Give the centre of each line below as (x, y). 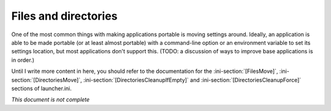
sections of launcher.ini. (41, 88)
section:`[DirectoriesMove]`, (47, 80)
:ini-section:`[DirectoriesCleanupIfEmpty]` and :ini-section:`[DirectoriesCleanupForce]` (192, 80)
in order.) (23, 60)
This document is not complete (51, 100)
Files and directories (64, 16)
